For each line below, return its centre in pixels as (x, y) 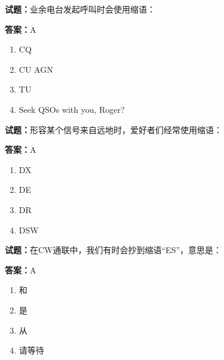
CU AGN (36, 69)
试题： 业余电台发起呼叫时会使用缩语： (80, 9)
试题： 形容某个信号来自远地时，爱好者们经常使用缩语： (113, 129)
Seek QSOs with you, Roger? (72, 109)
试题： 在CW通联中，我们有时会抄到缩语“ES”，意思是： (113, 250)
